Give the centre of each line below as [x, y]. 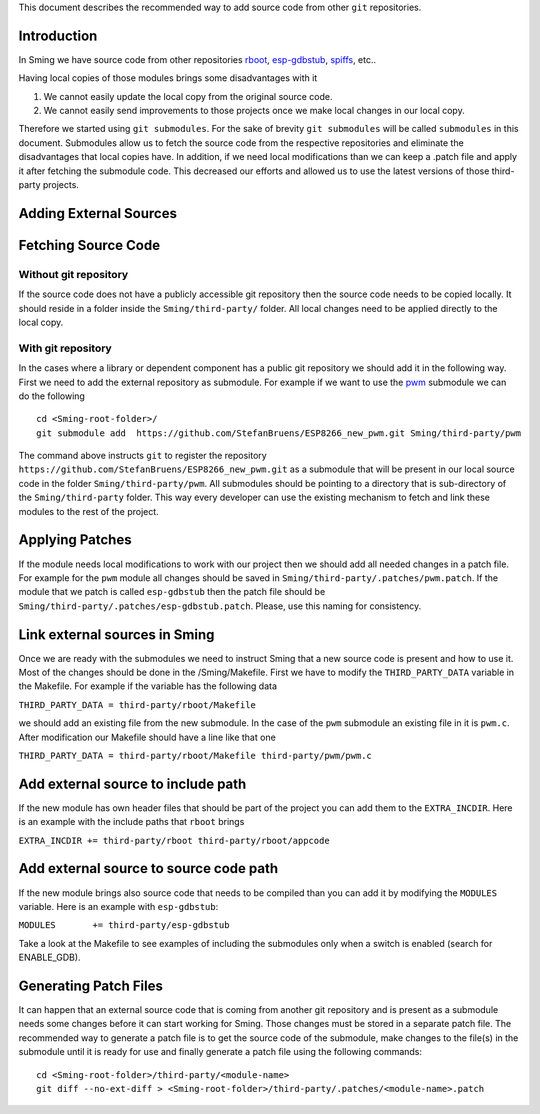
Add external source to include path [132, 783]
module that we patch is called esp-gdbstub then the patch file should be [172, 592]
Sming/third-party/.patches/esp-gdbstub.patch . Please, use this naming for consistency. [220, 606]
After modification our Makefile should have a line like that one [147, 737]
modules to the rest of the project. [88, 511]
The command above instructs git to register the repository [142, 456]
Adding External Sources [97, 213]
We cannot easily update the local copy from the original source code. [188, 96]
